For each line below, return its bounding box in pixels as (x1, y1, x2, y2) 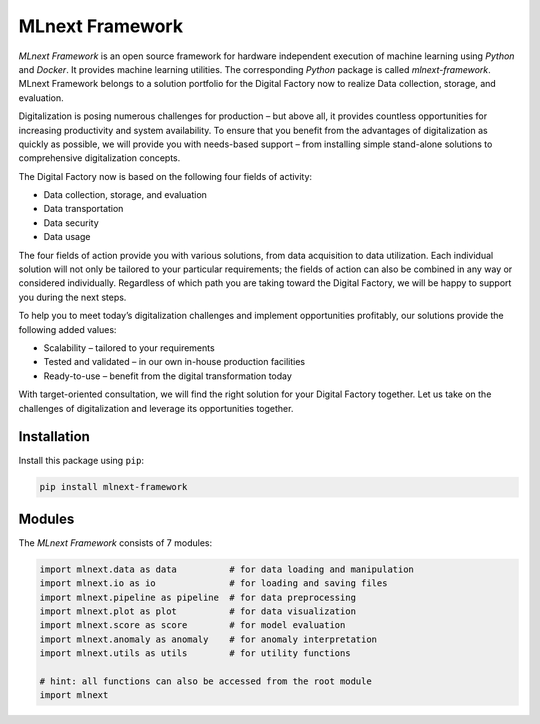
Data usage (43, 231, 91, 243)
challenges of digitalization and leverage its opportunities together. (18, 402, 294, 414)
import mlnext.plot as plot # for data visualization (39, 606, 357, 617)
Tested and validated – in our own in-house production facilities (43, 356, 305, 368)
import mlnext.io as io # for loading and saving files (39, 578, 388, 589)
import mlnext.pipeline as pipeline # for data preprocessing (39, 591, 357, 603)
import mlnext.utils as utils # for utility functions (39, 648, 351, 659)
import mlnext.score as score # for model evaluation (39, 620, 346, 631)
